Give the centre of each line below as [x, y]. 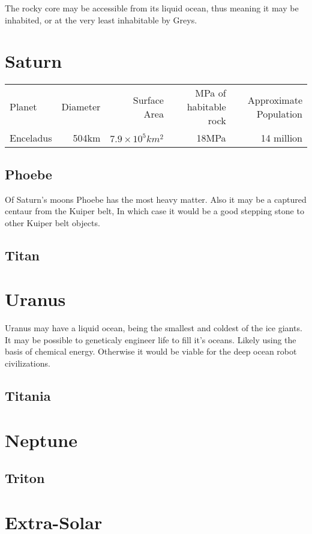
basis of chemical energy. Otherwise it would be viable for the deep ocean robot [151, 351]
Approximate [275, 100]
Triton [25, 478]
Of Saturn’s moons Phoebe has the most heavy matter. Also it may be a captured [156, 199]
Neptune [41, 439]
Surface [148, 100]
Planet [23, 107]
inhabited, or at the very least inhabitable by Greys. [101, 19]
